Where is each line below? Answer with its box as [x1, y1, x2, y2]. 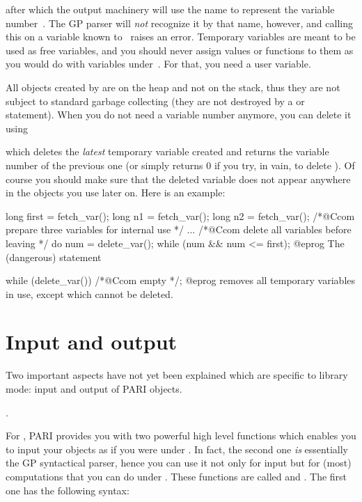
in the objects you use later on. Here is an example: [6, 185, 226, 200]
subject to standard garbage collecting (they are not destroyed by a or [6, 93, 305, 108]
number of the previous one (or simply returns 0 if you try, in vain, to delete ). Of [6, 157, 355, 172]
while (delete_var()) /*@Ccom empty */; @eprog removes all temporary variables [6, 273, 356, 288]
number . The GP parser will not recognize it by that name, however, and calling [6, 15, 353, 30]
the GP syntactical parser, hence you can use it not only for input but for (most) [6, 455, 352, 470]
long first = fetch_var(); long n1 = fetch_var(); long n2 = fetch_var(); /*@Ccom [6, 208, 355, 223]
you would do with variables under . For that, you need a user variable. [6, 56, 311, 71]
